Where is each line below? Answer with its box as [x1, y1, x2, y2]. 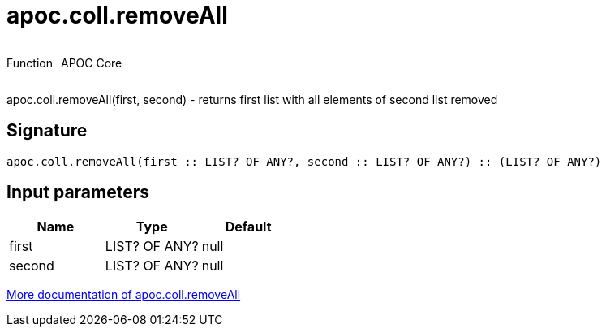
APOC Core [60, 55, 122, 70]
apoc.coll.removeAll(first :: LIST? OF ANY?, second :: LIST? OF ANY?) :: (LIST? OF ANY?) [6, 154, 602, 168]
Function [6, 55, 53, 70]
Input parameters [6, 182, 150, 203]
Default [225, 218, 272, 236]
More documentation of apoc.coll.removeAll [6, 288, 241, 302]
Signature [6, 120, 88, 141]
